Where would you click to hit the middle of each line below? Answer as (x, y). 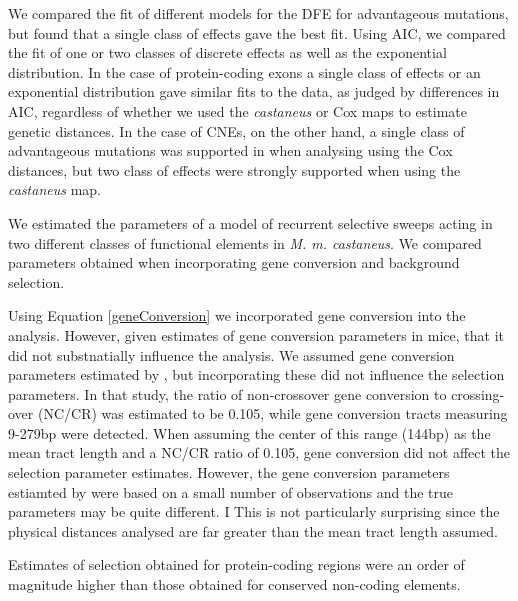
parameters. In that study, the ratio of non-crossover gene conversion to (227, 393)
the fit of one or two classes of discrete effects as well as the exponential (227, 52)
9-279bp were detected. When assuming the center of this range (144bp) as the (249, 432)
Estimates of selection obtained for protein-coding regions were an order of (236, 564)
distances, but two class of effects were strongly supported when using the (234, 169)
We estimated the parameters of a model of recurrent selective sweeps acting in (250, 222)
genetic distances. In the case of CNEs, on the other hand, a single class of (236, 130)
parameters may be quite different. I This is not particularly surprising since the (254, 511)
